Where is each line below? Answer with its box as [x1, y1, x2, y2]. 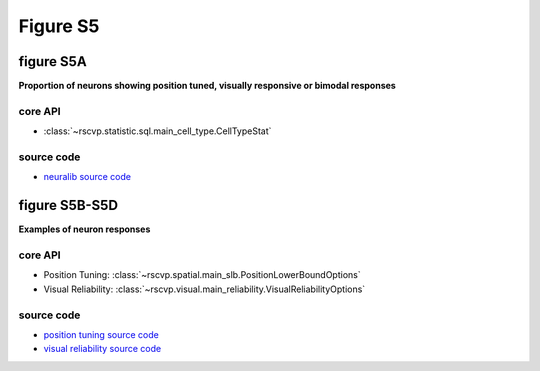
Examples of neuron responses [18, 223, 151, 235]
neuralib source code [43, 171, 132, 183]
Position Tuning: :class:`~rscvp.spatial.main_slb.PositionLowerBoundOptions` [43, 269, 361, 281]
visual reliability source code [43, 343, 162, 355]
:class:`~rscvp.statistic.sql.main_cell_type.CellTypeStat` [43, 125, 272, 137]
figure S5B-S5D [18, 197, 119, 214]
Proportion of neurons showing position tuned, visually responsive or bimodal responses [18, 80, 397, 92]
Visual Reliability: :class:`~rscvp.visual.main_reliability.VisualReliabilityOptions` [43, 283, 366, 295]
